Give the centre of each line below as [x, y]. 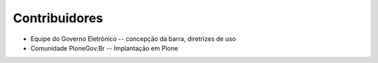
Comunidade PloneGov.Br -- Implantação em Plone [104, 48]
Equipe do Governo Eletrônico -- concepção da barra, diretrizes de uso [133, 39]
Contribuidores [58, 18]
